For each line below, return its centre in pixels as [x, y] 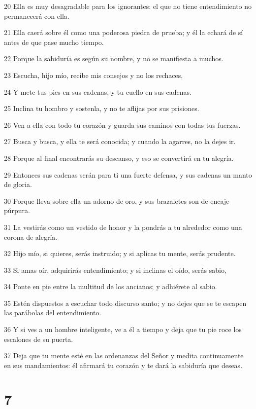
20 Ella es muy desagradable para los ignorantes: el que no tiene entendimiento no [128, 6]
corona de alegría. [31, 237]
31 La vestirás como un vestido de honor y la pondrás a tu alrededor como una [123, 227]
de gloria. [18, 184]
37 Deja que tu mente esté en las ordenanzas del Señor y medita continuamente [124, 355]
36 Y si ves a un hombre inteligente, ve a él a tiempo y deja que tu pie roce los [123, 329]
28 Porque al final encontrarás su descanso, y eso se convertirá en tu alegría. [119, 158]
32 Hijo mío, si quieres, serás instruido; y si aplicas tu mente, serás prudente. [120, 253]
